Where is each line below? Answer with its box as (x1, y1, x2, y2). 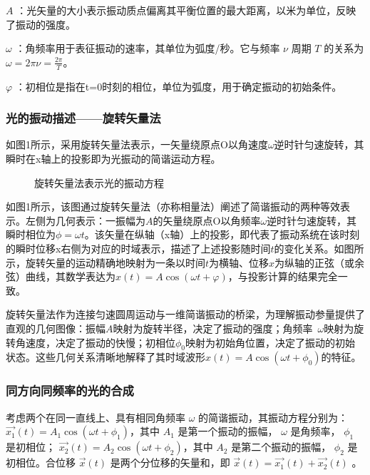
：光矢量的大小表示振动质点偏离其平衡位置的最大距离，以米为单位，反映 (16, 3, 356, 17)
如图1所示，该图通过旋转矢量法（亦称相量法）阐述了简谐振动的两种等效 (6, 199, 340, 214)
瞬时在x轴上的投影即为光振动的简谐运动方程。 (6, 151, 221, 166)
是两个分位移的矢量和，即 (110, 455, 230, 470)
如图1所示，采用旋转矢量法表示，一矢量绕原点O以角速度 (6, 137, 268, 152)
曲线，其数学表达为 (25, 269, 115, 284)
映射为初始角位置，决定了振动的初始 (185, 334, 356, 349)
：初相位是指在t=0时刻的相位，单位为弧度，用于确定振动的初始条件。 (15, 78, 342, 93)
